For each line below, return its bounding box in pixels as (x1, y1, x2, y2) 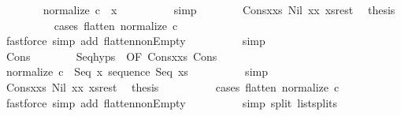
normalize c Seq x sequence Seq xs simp (6, 63, 268, 80)
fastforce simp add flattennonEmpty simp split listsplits (6, 94, 338, 110)
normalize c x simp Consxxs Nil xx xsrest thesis (43, 2, 395, 17)
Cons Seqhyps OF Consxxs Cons (6, 47, 217, 64)
